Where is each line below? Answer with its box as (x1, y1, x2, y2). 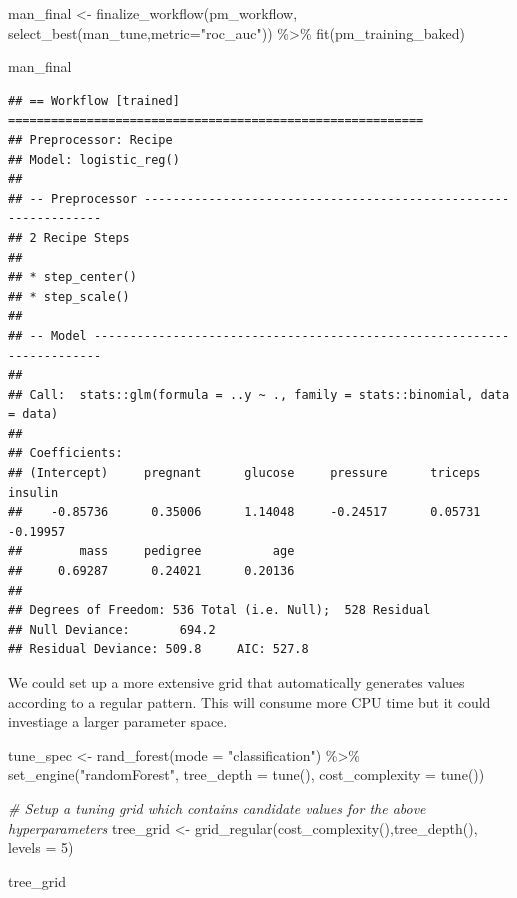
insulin (8, 485, 59, 500)
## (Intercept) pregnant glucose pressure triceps (8, 466, 481, 481)
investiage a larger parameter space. (8, 711, 228, 732)
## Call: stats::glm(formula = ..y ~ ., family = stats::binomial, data (8, 387, 510, 402)
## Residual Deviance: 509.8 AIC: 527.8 (8, 642, 309, 657)
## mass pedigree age (8, 544, 295, 559)
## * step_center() (8, 270, 137, 285)
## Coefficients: (8, 446, 123, 461)
